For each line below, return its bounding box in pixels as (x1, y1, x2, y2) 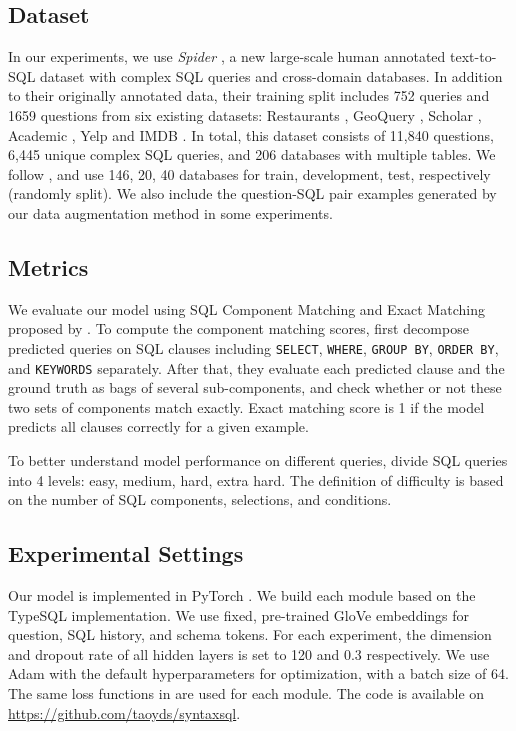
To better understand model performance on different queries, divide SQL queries (8, 450, 508, 471)
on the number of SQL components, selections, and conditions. (8, 489, 392, 510)
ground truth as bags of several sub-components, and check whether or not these (8, 377, 502, 398)
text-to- (450, 46, 497, 67)
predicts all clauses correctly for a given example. (8, 416, 309, 437)
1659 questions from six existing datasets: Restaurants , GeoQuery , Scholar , (8, 104, 482, 125)
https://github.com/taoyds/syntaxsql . (8, 702, 241, 723)
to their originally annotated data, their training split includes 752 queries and (8, 85, 490, 106)
